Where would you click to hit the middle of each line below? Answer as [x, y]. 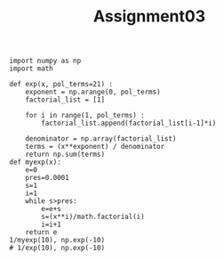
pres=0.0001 [47, 178]
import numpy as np [45, 61]
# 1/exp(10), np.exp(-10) [57, 248]
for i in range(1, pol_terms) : [85, 116]
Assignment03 [149, 16]
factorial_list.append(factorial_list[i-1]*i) [129, 123]
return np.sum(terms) [65, 155]
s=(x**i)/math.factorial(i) [93, 217]
